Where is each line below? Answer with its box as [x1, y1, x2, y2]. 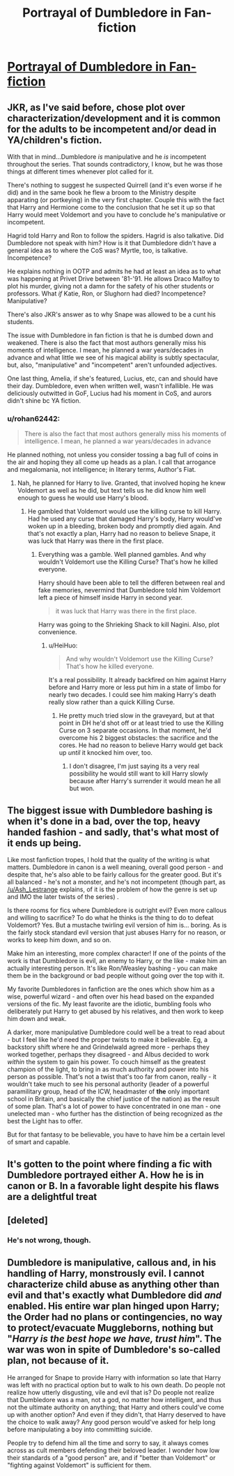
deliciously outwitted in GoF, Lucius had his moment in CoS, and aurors [7, 389, 212, 397]
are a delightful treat [7, 1190, 97, 1203]
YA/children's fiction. [7, 134, 102, 146]
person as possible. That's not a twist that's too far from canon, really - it [7, 1073, 217, 1081]
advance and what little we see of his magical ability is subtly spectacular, [7, 353, 219, 362]
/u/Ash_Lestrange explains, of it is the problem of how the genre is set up [7, 885, 217, 893]
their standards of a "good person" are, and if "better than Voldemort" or [7, 1453, 216, 1461]
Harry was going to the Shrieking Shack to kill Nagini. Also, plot [38, 620, 220, 629]
